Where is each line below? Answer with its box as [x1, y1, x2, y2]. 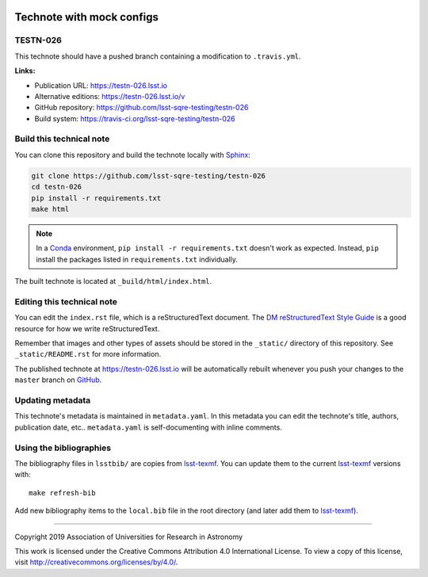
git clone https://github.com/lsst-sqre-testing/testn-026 [31, 171, 266, 180]
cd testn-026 [31, 182, 82, 192]
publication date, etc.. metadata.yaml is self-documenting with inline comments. [14, 422, 283, 432]
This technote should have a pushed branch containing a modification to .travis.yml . [14, 52, 301, 61]
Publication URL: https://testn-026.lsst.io [34, 80, 168, 90]
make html [31, 204, 70, 214]
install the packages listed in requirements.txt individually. [36, 254, 238, 264]
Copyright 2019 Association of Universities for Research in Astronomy [14, 532, 243, 541]
